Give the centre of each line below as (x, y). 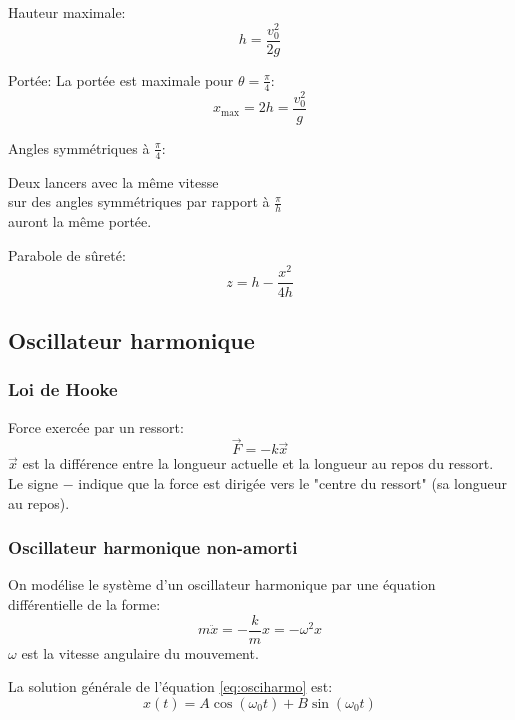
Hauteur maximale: (67, 12)
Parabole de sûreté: (67, 254)
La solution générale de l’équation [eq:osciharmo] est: (170, 686)
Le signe (33, 482)
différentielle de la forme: (84, 603)
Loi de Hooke (63, 389)
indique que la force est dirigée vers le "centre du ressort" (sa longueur (293, 482)
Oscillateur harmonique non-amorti (153, 547)
